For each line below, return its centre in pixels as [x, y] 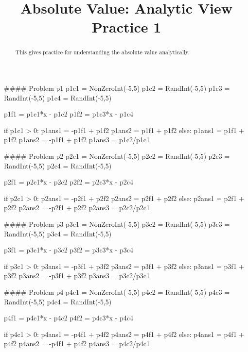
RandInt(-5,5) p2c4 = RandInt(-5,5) [58, 165]
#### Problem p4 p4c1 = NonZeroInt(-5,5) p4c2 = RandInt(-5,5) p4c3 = [117, 292]
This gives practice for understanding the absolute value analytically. [102, 52]
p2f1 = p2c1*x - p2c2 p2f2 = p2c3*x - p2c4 [69, 182]
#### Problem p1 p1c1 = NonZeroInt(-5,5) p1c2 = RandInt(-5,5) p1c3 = [117, 88]
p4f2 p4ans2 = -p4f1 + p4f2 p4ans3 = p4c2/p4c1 [77, 344]
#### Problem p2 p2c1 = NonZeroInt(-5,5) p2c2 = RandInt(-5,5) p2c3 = [117, 156]
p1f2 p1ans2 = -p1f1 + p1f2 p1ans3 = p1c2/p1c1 [77, 140]
